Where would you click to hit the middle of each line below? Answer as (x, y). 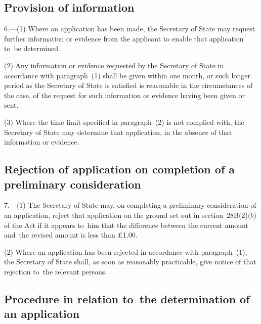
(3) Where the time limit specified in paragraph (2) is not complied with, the (124, 122)
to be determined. (32, 48)
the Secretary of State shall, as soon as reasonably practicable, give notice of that (130, 262)
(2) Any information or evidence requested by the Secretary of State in (114, 65)
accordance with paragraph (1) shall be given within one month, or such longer (127, 75)
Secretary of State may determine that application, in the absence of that (118, 132)
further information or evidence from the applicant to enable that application (124, 38)
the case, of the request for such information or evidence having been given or (125, 95)
